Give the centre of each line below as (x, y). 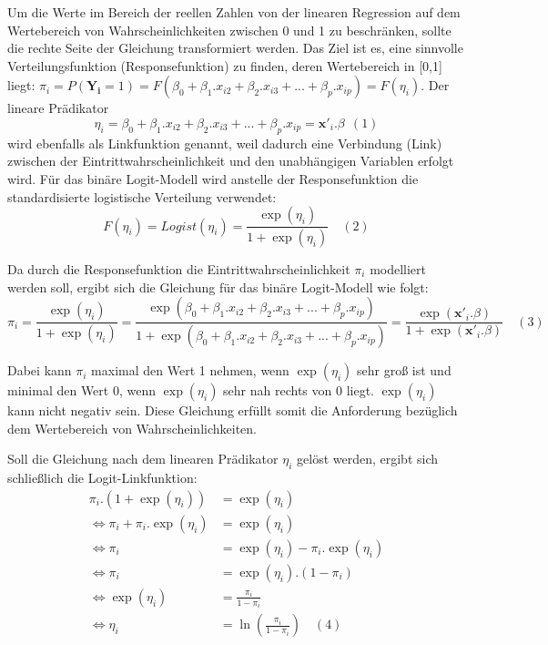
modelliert (398, 269)
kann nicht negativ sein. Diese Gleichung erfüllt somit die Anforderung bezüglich (233, 410)
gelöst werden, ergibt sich (368, 459)
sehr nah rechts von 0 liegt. (299, 390)
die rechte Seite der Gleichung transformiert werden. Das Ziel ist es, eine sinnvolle (235, 48)
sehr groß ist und (404, 370)
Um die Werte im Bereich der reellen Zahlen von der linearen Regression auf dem (234, 12)
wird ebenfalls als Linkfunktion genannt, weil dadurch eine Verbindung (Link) (225, 143)
